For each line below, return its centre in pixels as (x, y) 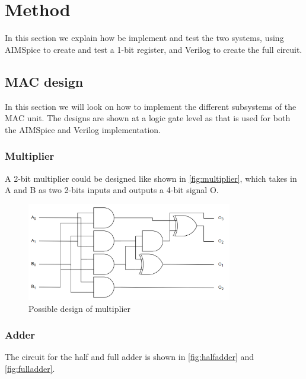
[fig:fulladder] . (30, 369)
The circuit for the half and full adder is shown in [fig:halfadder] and (130, 357)
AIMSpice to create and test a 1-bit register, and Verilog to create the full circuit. (154, 49)
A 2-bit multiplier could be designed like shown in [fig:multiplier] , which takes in (151, 178)
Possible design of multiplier (79, 308)
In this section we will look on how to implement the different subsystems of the (151, 106)
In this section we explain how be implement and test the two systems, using (144, 38)
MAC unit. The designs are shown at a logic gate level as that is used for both (148, 118)
